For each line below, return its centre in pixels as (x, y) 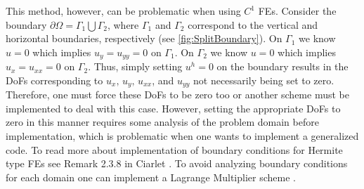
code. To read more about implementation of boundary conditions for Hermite (174, 149)
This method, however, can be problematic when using (123, 11)
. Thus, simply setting (135, 66)
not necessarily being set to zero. (264, 80)
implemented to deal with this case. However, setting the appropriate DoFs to (173, 108)
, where (123, 24)
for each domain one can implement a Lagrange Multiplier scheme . (151, 177)
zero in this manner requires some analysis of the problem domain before (162, 122)
